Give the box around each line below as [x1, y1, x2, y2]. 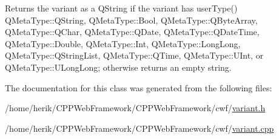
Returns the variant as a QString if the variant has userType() [5, 2, 238, 14]
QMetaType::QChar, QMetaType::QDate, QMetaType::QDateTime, [5, 25, 260, 38]
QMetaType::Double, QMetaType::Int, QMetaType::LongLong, [5, 37, 241, 50]
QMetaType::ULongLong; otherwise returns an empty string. [5, 60, 232, 73]
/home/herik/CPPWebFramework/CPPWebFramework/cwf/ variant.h [5, 102, 266, 114]
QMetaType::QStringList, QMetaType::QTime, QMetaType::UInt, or [5, 49, 264, 62]
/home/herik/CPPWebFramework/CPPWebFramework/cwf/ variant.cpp [5, 121, 274, 134]
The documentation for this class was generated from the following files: [5, 81, 272, 94]
